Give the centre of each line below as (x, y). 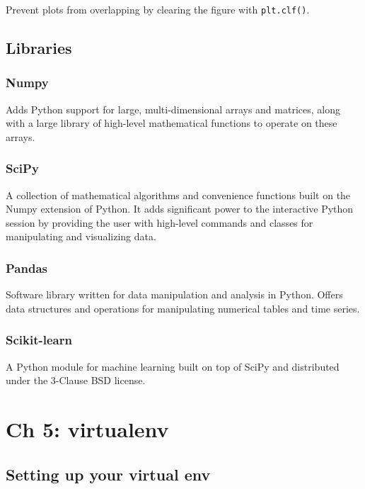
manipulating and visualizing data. (81, 236)
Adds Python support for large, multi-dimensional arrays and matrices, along (173, 109)
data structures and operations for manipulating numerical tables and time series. (183, 308)
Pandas (27, 268)
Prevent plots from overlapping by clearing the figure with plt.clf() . (158, 9)
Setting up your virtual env (108, 474)
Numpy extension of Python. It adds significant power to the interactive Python (180, 209)
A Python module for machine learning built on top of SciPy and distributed (173, 366)
